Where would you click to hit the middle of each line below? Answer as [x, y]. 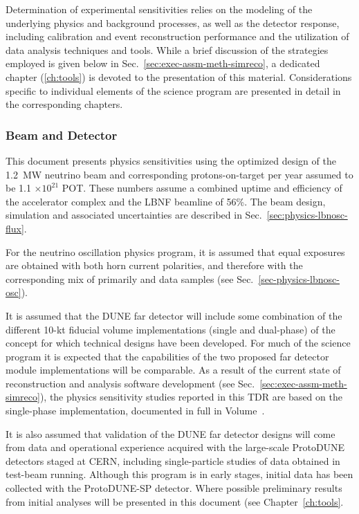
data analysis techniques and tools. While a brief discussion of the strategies [167, 49]
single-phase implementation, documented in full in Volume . [135, 411]
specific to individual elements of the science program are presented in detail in [173, 90]
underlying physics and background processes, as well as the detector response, [173, 22]
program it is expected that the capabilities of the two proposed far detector [167, 356]
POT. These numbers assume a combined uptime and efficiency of [202, 188]
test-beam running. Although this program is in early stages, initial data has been [179, 474]
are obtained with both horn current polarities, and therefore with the [154, 265]
